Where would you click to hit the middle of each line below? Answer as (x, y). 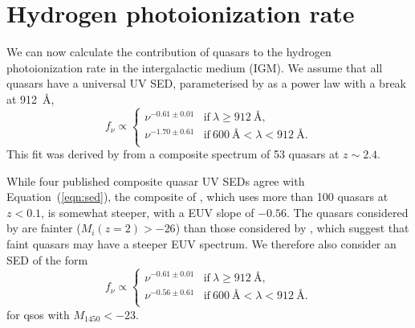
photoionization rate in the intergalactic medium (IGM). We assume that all (195, 67)
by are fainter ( (44, 228)
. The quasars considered (347, 212)
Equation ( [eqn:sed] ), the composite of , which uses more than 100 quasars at (197, 197)
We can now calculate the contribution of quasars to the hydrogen (169, 52)
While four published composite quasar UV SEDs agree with (156, 180)
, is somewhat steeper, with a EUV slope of (148, 212)
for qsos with (38, 314)
